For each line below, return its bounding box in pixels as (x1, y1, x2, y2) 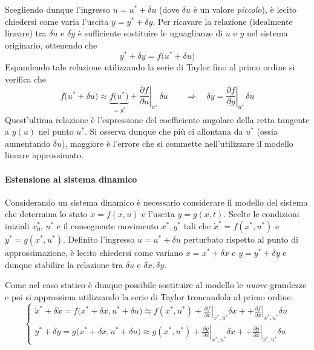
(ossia (257, 125, 278, 138)
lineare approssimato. (5, 149, 84, 161)
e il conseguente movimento (56, 219, 159, 232)
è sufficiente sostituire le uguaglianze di (77, 27, 223, 39)
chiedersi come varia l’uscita (5, 15, 109, 27)
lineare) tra (5, 27, 47, 39)
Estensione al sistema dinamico (5, 172, 137, 185)
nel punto (38, 125, 74, 138)
